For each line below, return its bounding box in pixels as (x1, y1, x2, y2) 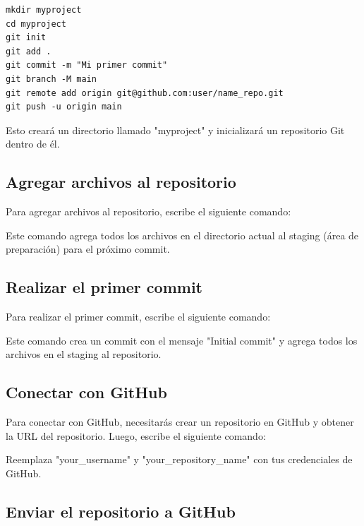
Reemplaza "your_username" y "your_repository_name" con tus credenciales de (6, 452, 353, 467)
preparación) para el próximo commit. (6, 241, 170, 256)
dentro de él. (6, 136, 60, 151)
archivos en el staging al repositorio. (6, 347, 162, 361)
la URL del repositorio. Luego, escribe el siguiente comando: (6, 428, 266, 443)
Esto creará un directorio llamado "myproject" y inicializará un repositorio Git (6, 122, 345, 137)
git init (6, 32, 47, 43)
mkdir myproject (6, 5, 82, 15)
